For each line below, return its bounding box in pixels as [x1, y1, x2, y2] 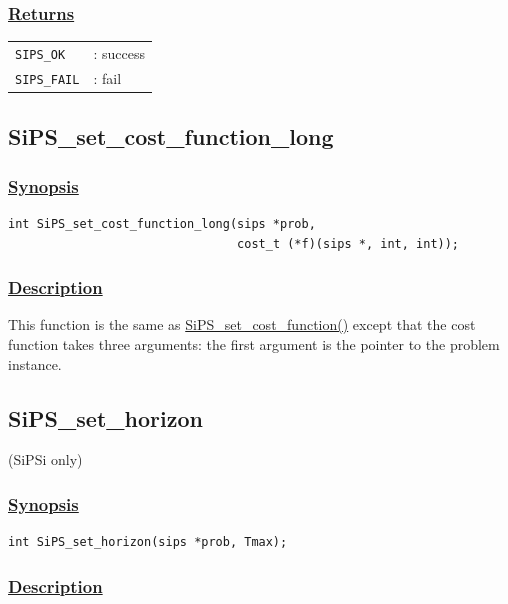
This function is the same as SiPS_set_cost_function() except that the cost [8, 314, 476, 335]
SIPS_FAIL [15, 72, 80, 87]
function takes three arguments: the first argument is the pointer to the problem [8, 334, 500, 355]
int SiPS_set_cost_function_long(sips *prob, [8, 217, 316, 232]
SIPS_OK [15, 47, 66, 62]
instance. [8, 353, 62, 374]
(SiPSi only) [8, 449, 83, 470]
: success [93, 43, 145, 63]
